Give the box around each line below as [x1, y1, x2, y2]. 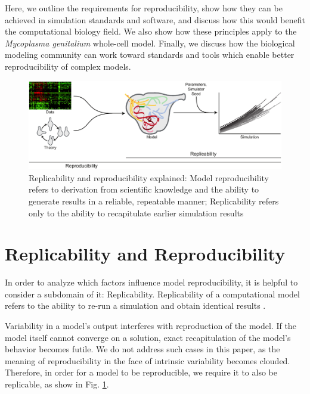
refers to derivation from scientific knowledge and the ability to [29, 183, 259, 196]
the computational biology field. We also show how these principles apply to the [5, 25, 297, 38]
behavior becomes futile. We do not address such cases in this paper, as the [5, 343, 280, 355]
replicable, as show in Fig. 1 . [5, 378, 109, 390]
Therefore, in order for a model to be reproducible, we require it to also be [5, 366, 277, 379]
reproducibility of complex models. [5, 60, 131, 72]
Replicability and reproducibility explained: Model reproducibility [29, 171, 269, 184]
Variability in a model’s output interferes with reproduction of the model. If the [5, 319, 296, 332]
